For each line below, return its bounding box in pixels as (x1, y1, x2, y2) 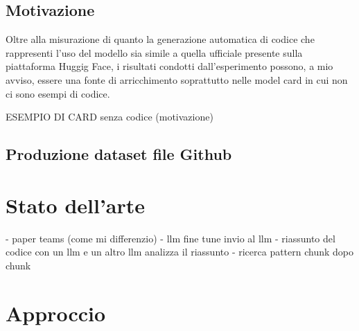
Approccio (6, 298, 106, 327)
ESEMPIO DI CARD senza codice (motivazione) (6, 109, 213, 124)
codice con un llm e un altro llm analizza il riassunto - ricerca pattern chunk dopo (6, 244, 354, 259)
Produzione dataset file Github (6, 143, 232, 165)
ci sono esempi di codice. (6, 86, 110, 100)
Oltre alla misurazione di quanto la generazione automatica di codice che (6, 32, 315, 46)
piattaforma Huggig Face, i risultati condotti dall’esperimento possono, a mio (6, 59, 333, 73)
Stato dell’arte (6, 190, 146, 219)
